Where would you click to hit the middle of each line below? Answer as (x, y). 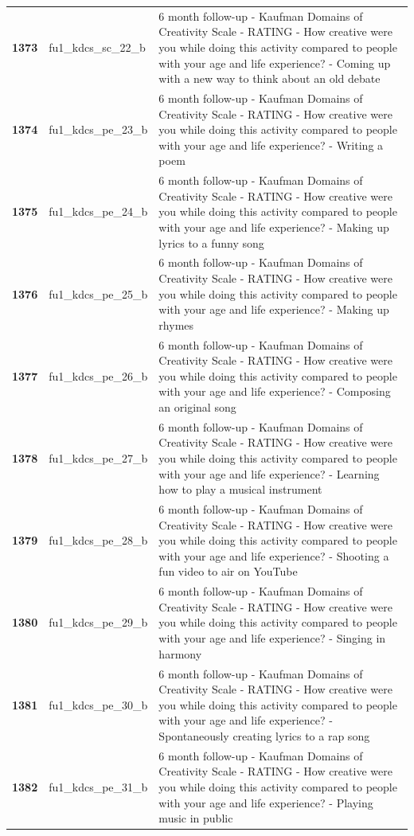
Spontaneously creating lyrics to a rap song (264, 735)
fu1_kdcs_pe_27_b (98, 458)
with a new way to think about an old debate (269, 78)
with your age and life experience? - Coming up (275, 63)
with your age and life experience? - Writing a (271, 145)
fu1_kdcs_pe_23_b (98, 129)
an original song (197, 407)
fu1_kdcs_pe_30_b (98, 704)
